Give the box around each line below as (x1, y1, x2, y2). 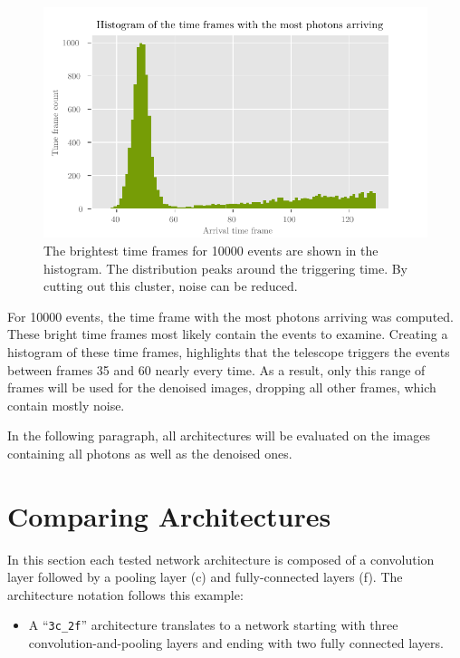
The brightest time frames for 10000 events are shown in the (43, 240, 379, 259)
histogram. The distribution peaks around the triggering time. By (43, 258, 407, 277)
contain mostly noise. (7, 395, 125, 414)
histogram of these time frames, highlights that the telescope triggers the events (7, 342, 450, 361)
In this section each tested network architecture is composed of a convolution (7, 549, 435, 568)
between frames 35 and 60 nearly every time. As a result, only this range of (7, 360, 426, 379)
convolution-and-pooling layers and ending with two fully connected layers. (28, 634, 444, 653)
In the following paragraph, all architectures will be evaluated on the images (7, 426, 430, 445)
